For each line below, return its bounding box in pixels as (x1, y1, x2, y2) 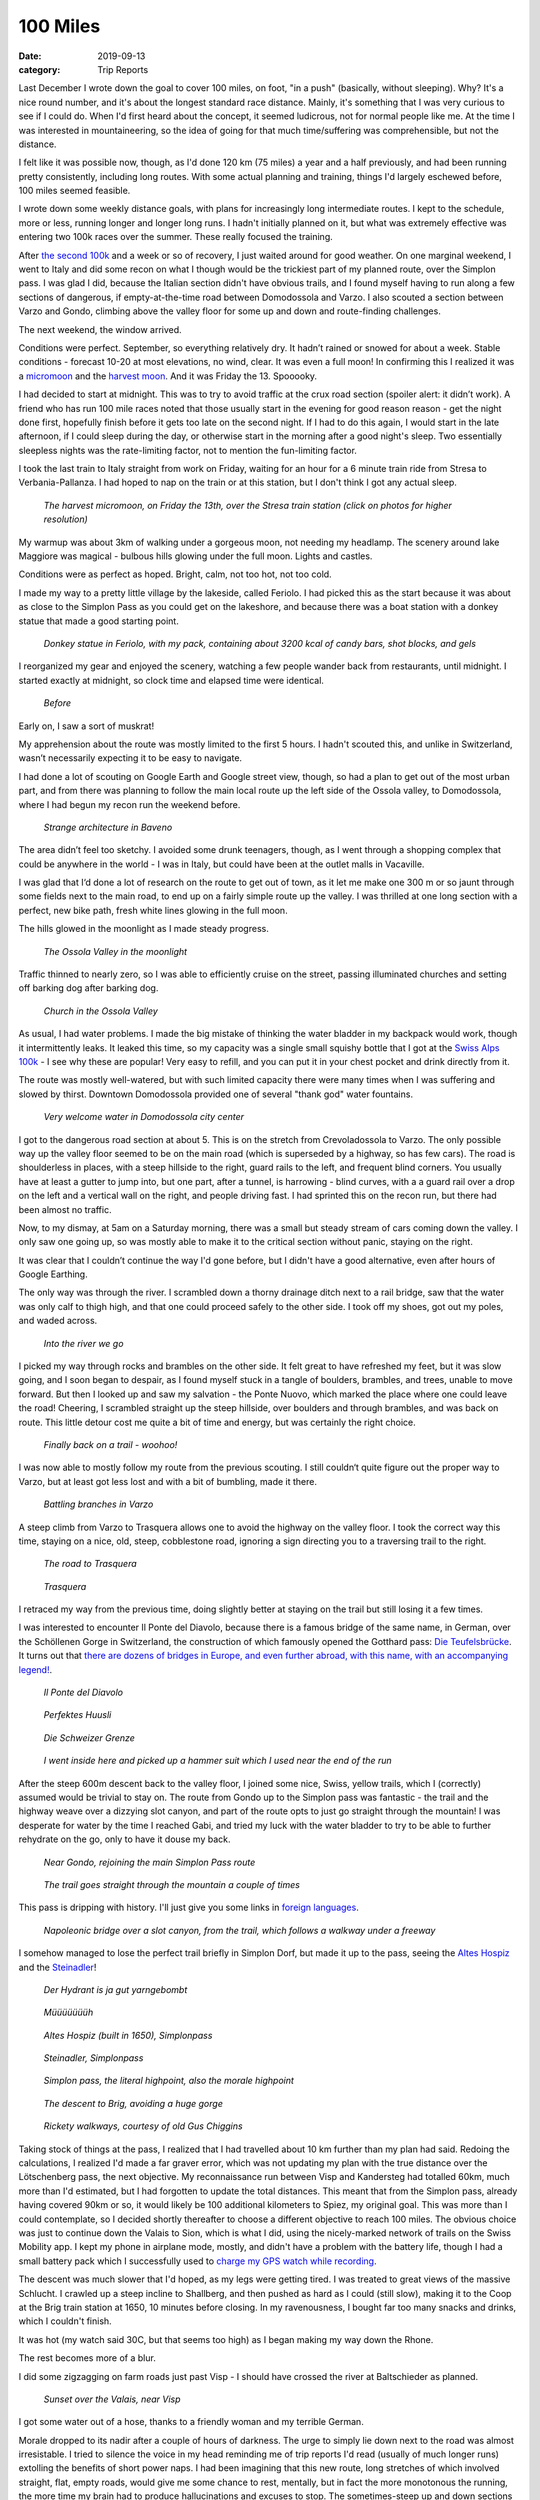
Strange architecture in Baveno (43, 821, 173, 833)
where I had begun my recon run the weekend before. (18, 798, 241, 810)
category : (18, 63, 61, 75)
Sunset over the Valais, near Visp (43, 2393, 181, 2405)
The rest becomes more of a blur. (18, 2352, 157, 2364)
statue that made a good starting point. (18, 615, 179, 627)
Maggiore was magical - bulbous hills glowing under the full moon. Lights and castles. (18, 550, 373, 562)
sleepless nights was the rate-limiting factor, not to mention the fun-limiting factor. (18, 444, 357, 456)
